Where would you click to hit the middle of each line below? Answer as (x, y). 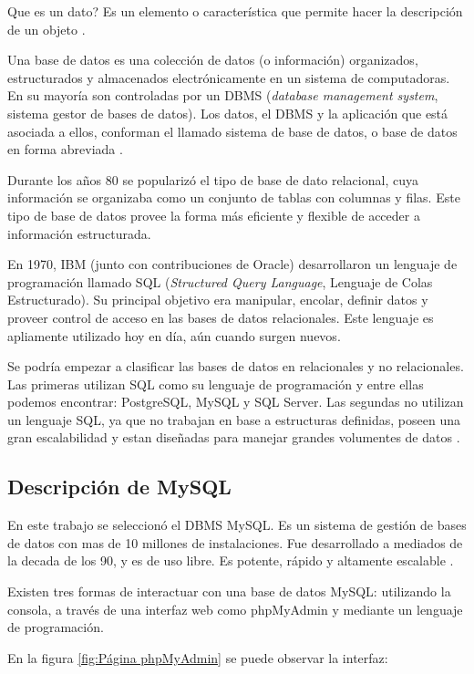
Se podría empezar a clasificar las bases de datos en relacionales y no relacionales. (236, 366)
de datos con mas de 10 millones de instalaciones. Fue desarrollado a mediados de (235, 542)
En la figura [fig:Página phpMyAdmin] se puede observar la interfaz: (198, 657)
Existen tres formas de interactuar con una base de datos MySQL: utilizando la (229, 591)
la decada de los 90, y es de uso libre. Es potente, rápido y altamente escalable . (231, 560)
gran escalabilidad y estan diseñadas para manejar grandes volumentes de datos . (234, 437)
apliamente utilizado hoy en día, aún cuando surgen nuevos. (174, 335)
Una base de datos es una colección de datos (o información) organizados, (213, 60)
